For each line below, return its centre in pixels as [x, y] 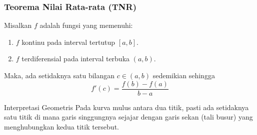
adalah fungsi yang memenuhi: [86, 25]
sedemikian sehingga [184, 75]
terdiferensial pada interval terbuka [76, 59]
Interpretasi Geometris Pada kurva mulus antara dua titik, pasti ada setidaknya [126, 107]
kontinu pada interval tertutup [68, 42]
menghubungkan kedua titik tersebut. [61, 126]
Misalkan [18, 25]
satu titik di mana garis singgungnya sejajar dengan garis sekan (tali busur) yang [128, 117]
